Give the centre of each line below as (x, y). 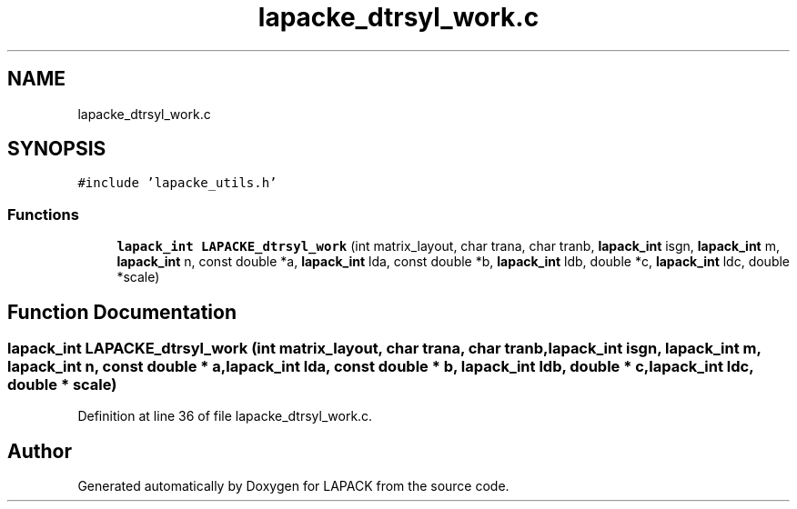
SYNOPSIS (57, 149)
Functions (43, 214)
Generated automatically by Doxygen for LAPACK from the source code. (293, 486)
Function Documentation (122, 312)
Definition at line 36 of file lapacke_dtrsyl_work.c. (225, 416)
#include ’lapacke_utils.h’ (177, 183)
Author (40, 451)
